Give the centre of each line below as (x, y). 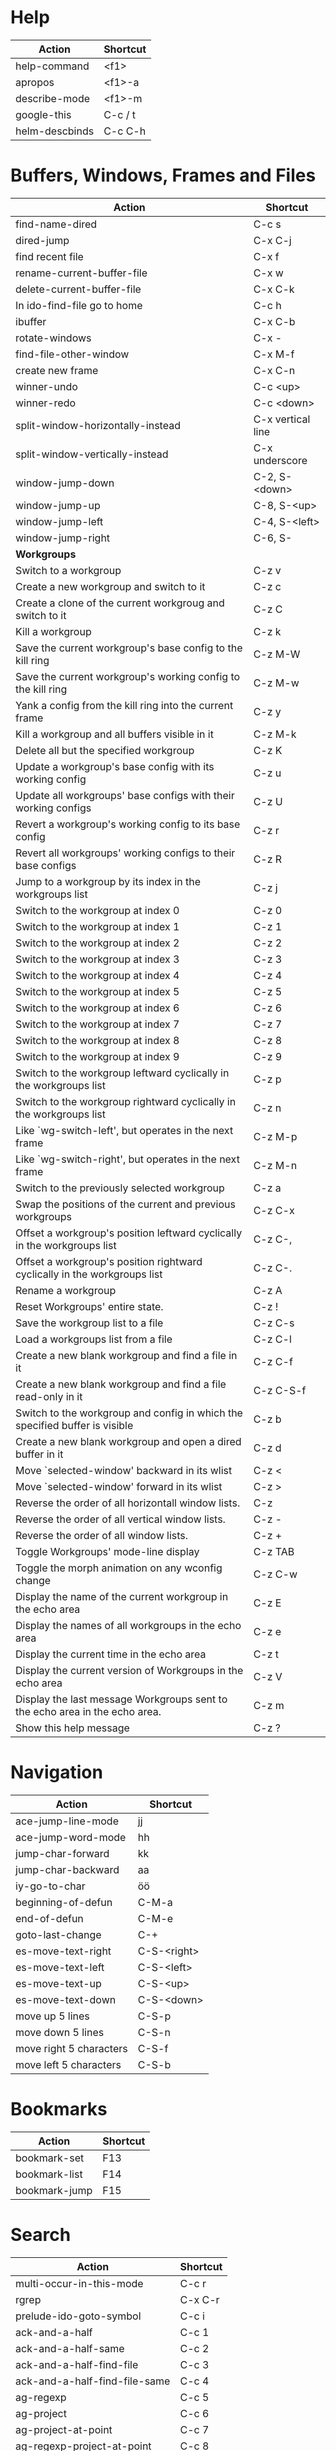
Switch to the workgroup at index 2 (97, 943)
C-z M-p (275, 1136)
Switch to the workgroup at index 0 (97, 910)
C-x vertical (282, 419)
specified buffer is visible (74, 1425)
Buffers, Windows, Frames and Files (163, 175)
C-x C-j (272, 240)
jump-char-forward (62, 1853)
